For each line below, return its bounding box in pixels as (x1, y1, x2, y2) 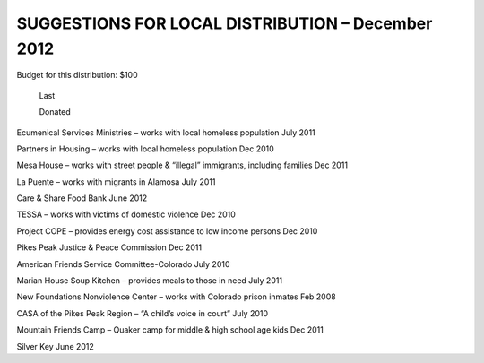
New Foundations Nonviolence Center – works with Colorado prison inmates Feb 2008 (16, 291, 336, 302)
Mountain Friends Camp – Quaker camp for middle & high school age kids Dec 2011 (16, 324, 324, 335)
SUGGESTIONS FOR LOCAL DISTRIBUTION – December (16, 13, 433, 33)
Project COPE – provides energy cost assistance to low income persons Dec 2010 (16, 225, 318, 237)
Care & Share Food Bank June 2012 (16, 193, 148, 203)
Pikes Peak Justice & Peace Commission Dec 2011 (16, 242, 202, 253)
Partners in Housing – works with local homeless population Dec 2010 (16, 143, 275, 154)
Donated (39, 107, 71, 117)
